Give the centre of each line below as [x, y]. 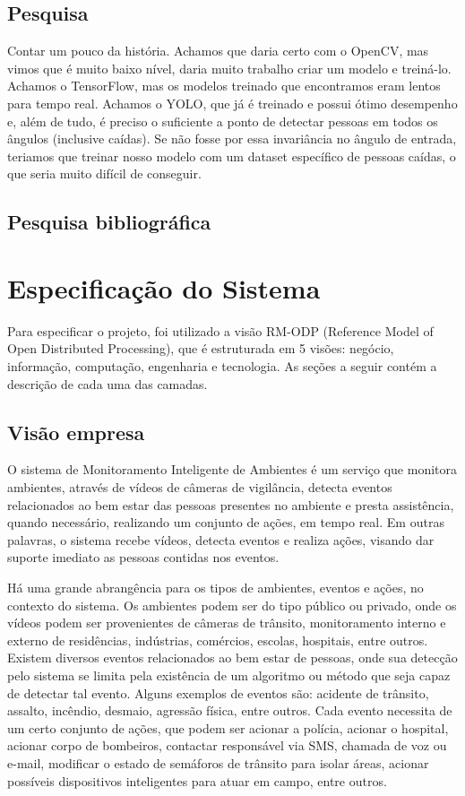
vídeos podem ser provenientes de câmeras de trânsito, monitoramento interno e [227, 623]
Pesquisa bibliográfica [109, 222]
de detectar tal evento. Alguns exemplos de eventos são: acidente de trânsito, [218, 692]
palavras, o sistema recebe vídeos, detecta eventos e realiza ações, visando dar [221, 539]
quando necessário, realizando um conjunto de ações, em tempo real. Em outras [226, 522]
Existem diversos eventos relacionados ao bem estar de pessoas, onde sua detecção [232, 658]
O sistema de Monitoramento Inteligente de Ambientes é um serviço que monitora [232, 469]
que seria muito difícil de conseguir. [104, 173]
